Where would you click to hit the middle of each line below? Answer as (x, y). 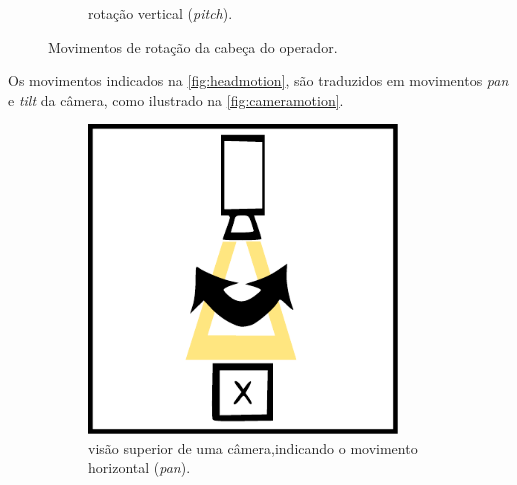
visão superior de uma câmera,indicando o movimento (253, 447)
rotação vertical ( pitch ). (160, 13)
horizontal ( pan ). (139, 467)
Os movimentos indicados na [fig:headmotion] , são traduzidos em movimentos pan (258, 80)
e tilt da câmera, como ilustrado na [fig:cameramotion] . (176, 99)
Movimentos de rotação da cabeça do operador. (193, 46)
